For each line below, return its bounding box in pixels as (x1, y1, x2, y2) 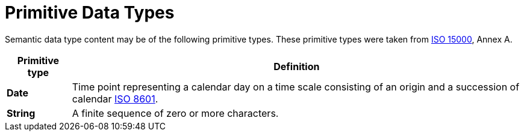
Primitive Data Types (5, 2, 175, 23)
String (7, 107, 36, 119)
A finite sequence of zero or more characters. (72, 107, 279, 119)
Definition (273, 60, 320, 72)
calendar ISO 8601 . (72, 92, 158, 105)
